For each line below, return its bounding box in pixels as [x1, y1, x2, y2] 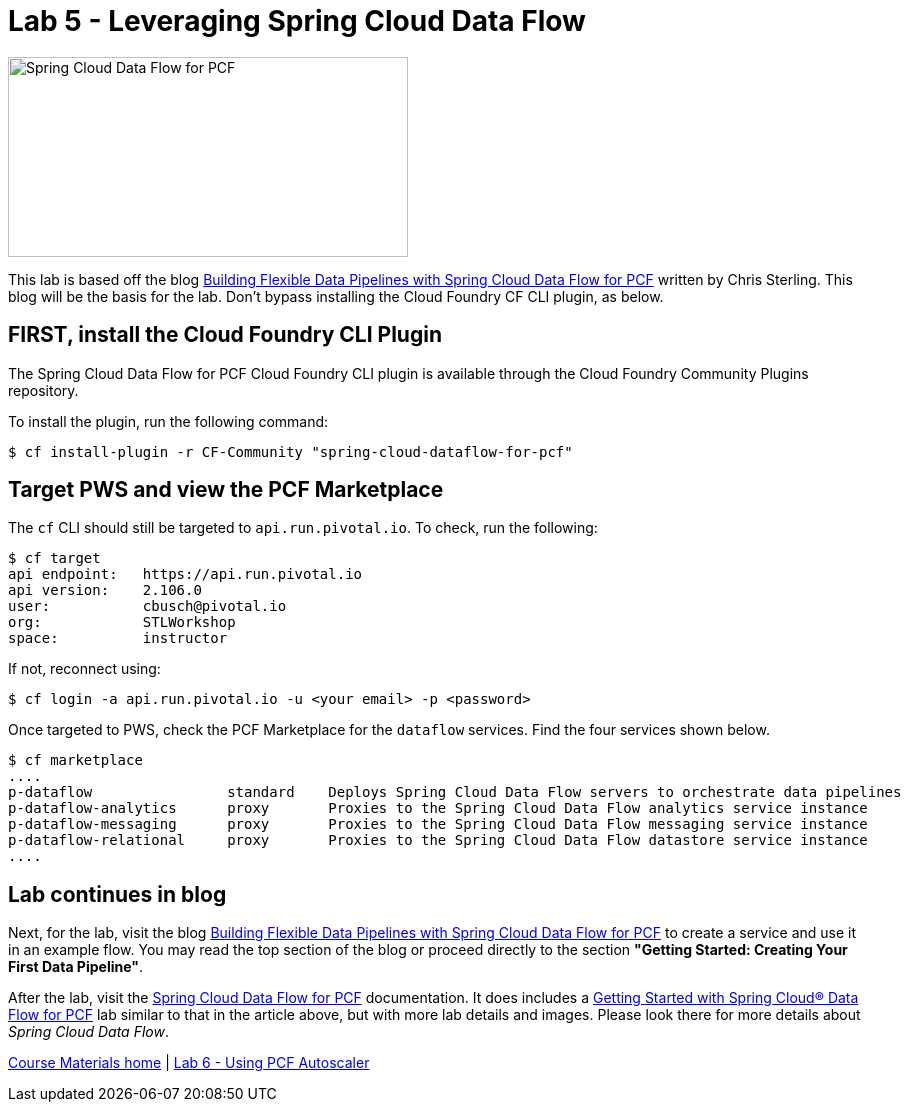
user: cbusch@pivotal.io [8, 598, 287, 615]
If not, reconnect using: [8, 660, 161, 678]
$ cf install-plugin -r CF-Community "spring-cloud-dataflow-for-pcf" [8, 443, 573, 460]
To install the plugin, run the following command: [8, 412, 329, 430]
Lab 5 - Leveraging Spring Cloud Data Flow [8, 4, 586, 38]
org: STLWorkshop [8, 614, 236, 631]
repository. [8, 381, 79, 399]
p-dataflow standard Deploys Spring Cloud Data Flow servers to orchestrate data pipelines [8, 784, 902, 801]
